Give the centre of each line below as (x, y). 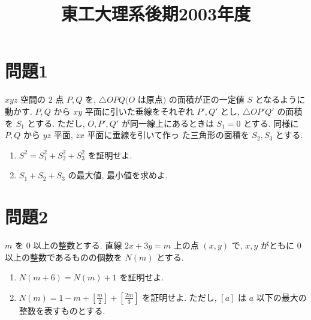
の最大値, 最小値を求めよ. (118, 175)
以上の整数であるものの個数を (64, 257)
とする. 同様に (271, 123)
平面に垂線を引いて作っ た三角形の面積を (168, 135)
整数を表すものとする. (62, 310)
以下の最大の (281, 297)
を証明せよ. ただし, (179, 297)
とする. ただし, (56, 123)
